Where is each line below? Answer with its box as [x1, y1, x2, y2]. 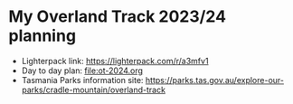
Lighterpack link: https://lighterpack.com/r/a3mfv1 [21, 55, 209, 66]
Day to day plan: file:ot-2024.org [21, 65, 144, 76]
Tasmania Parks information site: [21, 74, 144, 85]
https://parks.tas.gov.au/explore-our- [145, 74, 284, 85]
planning [8, 25, 77, 46]
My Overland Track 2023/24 [8, 6, 227, 27]
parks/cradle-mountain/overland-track [21, 84, 166, 95]
